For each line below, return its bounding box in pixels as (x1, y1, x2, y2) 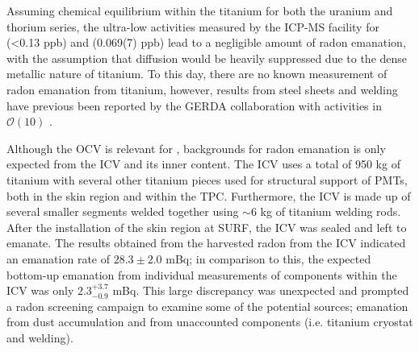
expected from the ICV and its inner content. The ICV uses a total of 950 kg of (6, 155, 400, 172)
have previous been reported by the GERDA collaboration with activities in (6, 97, 382, 114)
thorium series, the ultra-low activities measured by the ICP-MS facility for (6, 18, 379, 35)
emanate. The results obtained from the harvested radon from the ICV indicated (6, 234, 406, 251)
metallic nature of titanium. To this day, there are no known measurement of (6, 65, 388, 82)
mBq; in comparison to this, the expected (166, 250, 371, 267)
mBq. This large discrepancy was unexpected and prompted (112, 282, 409, 299)
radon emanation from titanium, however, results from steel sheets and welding (6, 81, 398, 97)
